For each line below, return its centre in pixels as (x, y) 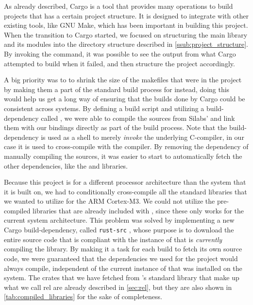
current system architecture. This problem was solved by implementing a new (119, 220)
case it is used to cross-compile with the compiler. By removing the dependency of (126, 146)
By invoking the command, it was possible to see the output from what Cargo (120, 53)
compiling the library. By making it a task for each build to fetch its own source (123, 249)
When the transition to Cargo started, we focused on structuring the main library (126, 34)
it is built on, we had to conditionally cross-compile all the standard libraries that (126, 191)
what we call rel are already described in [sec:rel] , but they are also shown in (118, 287)
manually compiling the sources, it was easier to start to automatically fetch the (123, 156)
